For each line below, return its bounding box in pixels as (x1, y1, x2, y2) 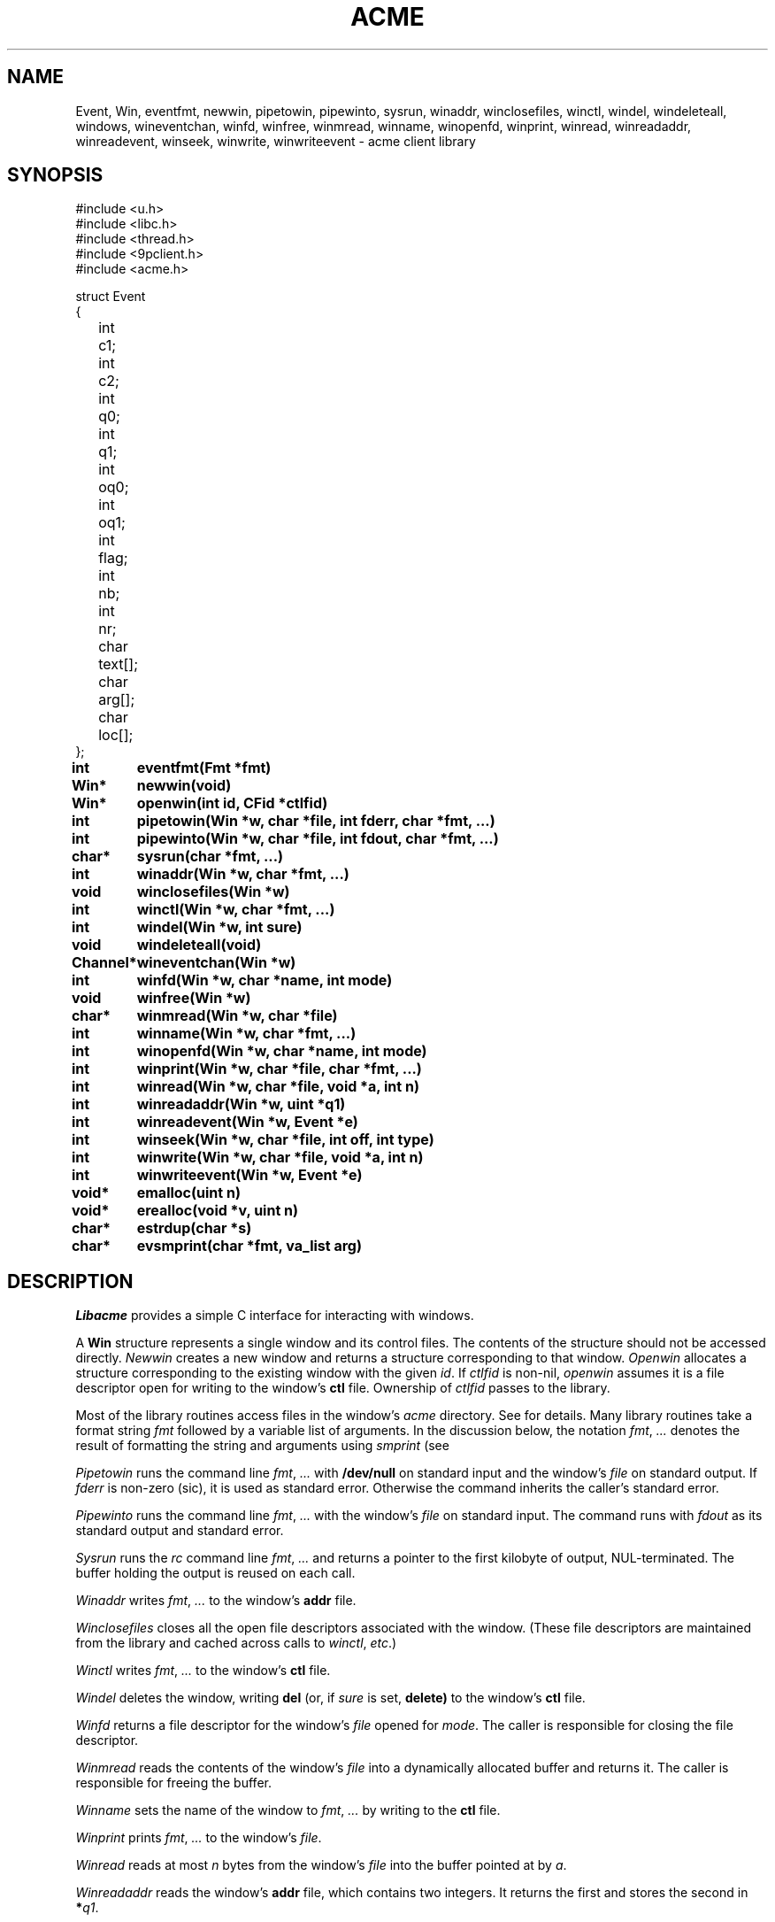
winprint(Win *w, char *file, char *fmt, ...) (136, 1060, 422, 1078)
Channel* (71, 953, 137, 972)
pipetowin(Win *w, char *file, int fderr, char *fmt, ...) (136, 812, 495, 830)
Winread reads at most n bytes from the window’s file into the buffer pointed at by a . (75, 1857, 567, 1873)
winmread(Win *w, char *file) (136, 1007, 338, 1025)
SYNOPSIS (7, 164, 104, 187)
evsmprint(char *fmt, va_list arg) (136, 1237, 362, 1255)
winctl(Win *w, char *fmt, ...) (136, 900, 335, 919)
